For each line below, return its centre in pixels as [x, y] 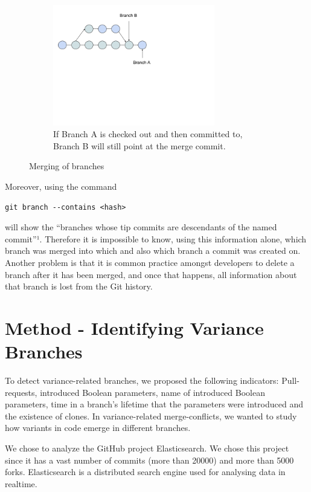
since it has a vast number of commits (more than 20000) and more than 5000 [149, 460]
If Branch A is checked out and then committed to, [148, 134]
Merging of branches [67, 166]
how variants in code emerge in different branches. [98, 428]
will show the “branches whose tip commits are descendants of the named [141, 227]
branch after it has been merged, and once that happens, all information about [151, 274]
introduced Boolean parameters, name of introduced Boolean [152, 392]
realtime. [21, 483]
